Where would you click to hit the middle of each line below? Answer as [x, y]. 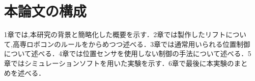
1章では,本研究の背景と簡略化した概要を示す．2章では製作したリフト [115, 34]
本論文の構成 [45, 11]
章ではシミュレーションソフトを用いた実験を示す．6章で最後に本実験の [119, 63]
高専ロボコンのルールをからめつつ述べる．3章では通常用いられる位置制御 [131, 44]
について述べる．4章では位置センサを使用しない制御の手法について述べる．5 [128, 53]
